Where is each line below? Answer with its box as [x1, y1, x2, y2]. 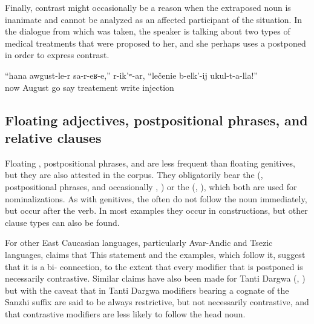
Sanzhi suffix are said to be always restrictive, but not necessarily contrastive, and [5, 296, 309, 308]
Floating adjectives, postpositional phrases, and [5, 110, 308, 129]
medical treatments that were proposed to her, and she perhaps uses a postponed [5, 36, 306, 49]
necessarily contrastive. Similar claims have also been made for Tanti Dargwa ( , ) [5, 272, 306, 285]
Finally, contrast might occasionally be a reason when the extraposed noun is [5, 1, 291, 13]
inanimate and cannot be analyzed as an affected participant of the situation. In [5, 13, 302, 25]
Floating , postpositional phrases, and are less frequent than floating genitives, [5, 156, 296, 169]
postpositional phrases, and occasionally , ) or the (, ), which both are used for [5, 180, 297, 193]
